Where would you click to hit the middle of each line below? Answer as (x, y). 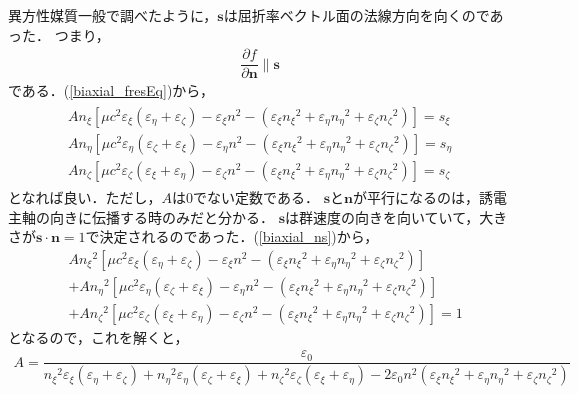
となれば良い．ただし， (85, 197)
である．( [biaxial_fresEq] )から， (111, 90)
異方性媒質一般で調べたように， (113, 15)
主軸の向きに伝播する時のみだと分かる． (141, 216)
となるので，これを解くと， (98, 336)
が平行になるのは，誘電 (429, 197)
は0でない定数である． (245, 197)
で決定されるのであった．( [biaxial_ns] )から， (232, 236)
